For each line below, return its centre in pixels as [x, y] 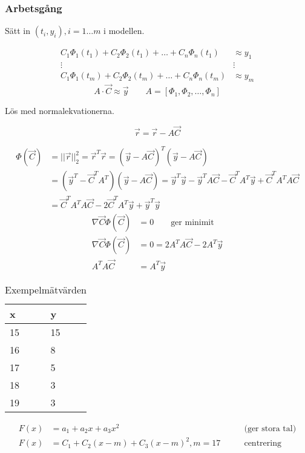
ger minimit [192, 223]
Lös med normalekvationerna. [60, 111]
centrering [263, 444]
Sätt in [18, 31]
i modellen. [124, 31]
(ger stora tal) [270, 428]
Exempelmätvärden [46, 289]
